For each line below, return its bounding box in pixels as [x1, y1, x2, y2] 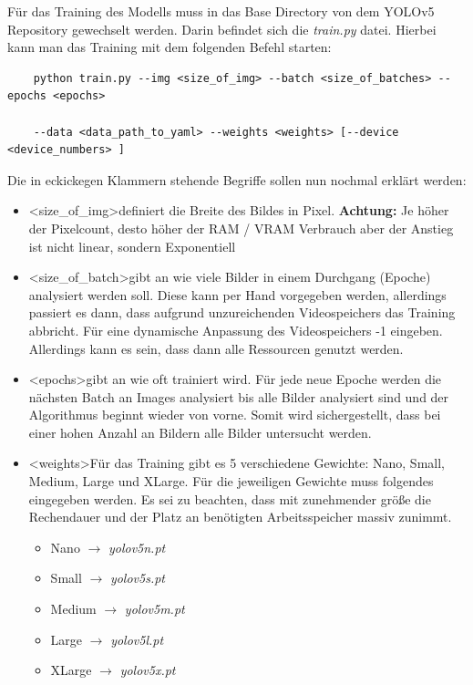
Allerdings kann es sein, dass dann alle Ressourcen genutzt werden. [28, 338, 404, 358]
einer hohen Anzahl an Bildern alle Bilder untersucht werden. [28, 422, 372, 441]
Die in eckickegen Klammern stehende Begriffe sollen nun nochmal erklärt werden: [7, 170, 467, 189]
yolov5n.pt [108, 537, 166, 556]
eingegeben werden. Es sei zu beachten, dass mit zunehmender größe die [28, 489, 431, 508]
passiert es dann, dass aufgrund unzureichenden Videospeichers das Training [28, 303, 456, 322]
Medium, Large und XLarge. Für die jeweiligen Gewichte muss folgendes [28, 472, 434, 491]
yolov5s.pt [109, 568, 166, 587]
